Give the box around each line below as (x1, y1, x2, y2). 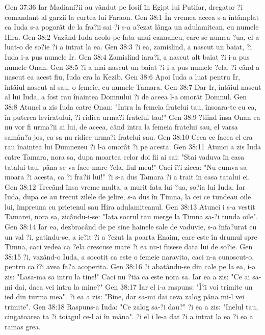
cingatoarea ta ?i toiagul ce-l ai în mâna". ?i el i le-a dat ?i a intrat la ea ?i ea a (5, 311, 253, 322)
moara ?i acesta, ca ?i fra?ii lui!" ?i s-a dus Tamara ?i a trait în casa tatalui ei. (5, 171, 250, 182)
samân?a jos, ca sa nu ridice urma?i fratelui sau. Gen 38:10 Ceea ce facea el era (5, 131, 253, 142)
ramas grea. (5, 321, 41, 331)
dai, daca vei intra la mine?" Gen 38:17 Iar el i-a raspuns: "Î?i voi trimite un (15, 281, 253, 292)
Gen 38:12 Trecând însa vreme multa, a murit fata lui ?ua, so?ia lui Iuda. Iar (5, 181, 246, 192)
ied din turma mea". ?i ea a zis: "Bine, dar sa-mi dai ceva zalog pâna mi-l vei (5, 291, 245, 302)
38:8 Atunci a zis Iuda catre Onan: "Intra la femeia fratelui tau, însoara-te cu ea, (5, 101, 257, 112)
